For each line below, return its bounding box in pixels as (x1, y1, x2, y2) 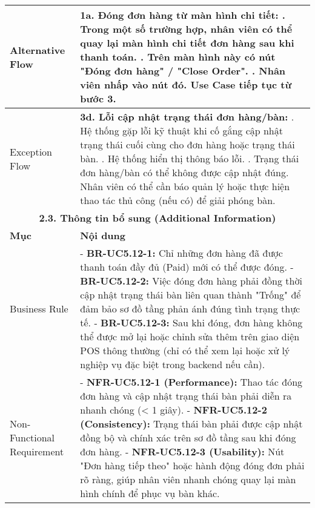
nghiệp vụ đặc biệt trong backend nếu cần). (80, 357, 265, 371)
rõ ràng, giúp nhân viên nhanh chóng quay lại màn (80, 472, 296, 486)
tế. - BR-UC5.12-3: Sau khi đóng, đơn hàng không (80, 315, 303, 329)
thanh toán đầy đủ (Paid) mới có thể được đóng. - (80, 260, 294, 274)
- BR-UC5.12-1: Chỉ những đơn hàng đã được (80, 246, 283, 260)
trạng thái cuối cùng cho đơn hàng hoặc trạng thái (80, 137, 295, 151)
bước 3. (80, 91, 116, 105)
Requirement (10, 444, 64, 458)
